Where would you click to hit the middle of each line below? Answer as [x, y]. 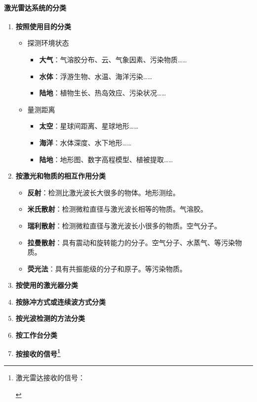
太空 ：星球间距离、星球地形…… [89, 126]
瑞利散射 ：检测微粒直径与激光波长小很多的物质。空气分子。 [124, 225]
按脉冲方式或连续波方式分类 [61, 301]
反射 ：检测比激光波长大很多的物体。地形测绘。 [104, 192]
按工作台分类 [36, 335]
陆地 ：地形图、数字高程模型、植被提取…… [106, 159]
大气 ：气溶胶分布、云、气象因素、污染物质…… [113, 59]
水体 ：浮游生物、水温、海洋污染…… [96, 76]
